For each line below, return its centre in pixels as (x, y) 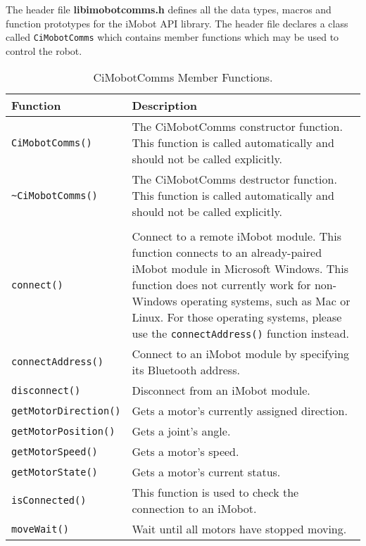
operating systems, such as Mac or (265, 301)
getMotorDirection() (66, 411)
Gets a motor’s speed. (185, 452)
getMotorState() (55, 472)
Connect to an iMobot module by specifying (241, 354)
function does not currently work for (221, 285)
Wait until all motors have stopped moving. (239, 529)
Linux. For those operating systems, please (237, 317)
